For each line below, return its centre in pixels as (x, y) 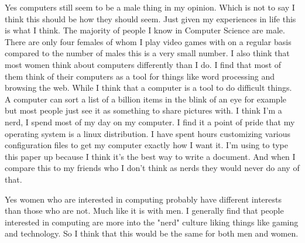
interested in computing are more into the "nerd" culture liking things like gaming (152, 222)
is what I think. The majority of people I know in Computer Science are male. (145, 30)
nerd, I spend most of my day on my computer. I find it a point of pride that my (150, 121)
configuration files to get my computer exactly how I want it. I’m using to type (146, 145)
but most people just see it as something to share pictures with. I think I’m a (143, 110)
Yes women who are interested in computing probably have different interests (143, 199)
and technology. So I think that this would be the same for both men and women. (152, 233)
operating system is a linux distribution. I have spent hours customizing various (148, 133)
